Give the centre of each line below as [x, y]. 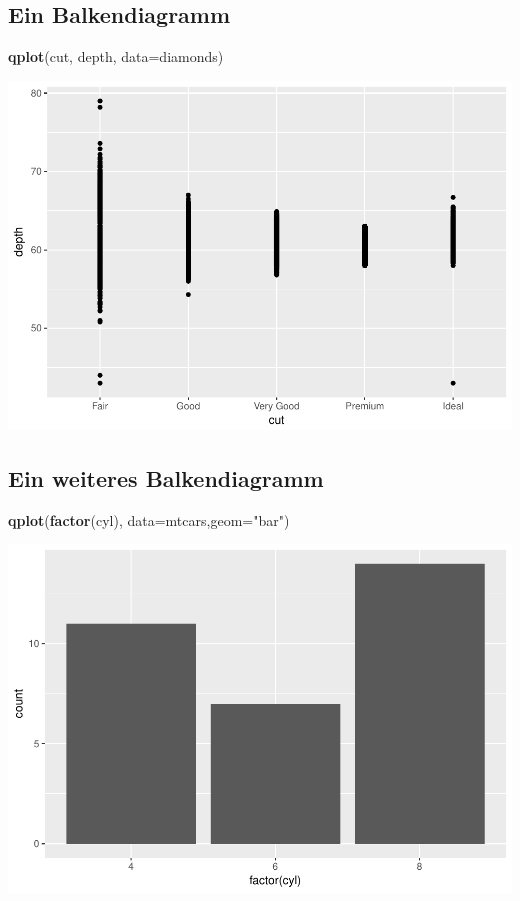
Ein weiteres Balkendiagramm [166, 477]
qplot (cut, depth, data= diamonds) [116, 56]
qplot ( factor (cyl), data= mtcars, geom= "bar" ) [149, 519]
